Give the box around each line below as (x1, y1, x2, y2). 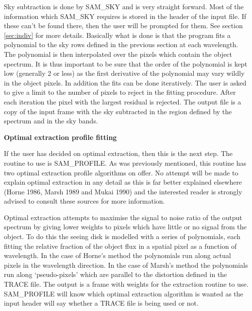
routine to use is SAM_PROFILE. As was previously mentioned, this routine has (4, 157, 247, 168)
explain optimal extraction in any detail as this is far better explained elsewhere (4, 177, 242, 187)
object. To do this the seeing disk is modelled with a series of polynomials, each (4, 231, 241, 242)
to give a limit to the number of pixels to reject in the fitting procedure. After (4, 87, 236, 97)
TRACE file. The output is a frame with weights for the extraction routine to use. (4, 279, 249, 289)
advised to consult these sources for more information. (4, 196, 165, 206)
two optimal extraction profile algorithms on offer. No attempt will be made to (4, 167, 238, 177)
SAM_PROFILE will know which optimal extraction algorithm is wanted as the (4, 288, 243, 298)
